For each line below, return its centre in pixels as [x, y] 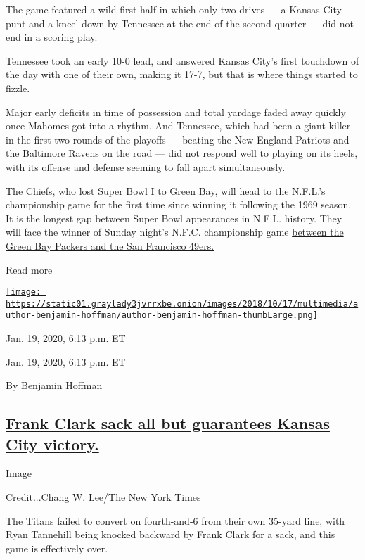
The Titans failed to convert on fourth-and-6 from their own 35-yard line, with [175, 520]
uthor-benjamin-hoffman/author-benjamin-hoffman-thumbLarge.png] [162, 316]
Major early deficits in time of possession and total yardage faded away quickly [176, 112]
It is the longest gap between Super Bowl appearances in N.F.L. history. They [174, 218]
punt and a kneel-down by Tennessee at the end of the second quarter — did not [180, 23]
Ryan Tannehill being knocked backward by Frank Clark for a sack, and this [171, 534]
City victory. [52, 444]
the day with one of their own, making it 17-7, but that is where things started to [182, 74]
